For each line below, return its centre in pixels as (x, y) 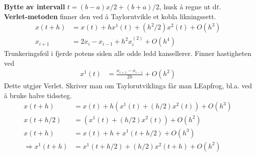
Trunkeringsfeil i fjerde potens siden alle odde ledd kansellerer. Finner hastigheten (128, 53)
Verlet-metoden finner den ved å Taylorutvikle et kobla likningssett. (110, 16)
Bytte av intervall (35, 6)
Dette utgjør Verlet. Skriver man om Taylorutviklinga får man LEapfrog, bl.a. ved (128, 86)
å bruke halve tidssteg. (38, 95)
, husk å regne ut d (188, 6)
